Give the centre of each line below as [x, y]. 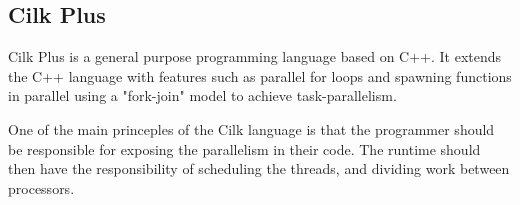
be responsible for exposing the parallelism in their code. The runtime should [244, 148]
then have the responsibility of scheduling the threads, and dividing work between [259, 168]
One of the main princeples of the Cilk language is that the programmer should [251, 128]
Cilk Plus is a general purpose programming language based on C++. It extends [255, 56]
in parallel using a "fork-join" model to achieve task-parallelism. [202, 95]
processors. [41, 187]
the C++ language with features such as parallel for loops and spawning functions [260, 75]
